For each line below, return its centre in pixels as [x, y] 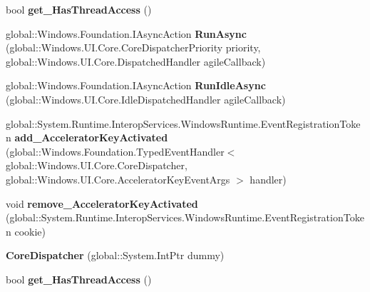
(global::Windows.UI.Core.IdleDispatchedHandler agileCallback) [146, 99]
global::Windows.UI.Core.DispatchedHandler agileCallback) [136, 61]
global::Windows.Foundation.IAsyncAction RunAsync [126, 33]
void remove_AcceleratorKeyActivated [102, 203]
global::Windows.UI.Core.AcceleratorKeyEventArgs [118, 179]
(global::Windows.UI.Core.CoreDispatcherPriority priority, [133, 47]
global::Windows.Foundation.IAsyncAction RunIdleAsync [136, 85]
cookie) [30, 231]
